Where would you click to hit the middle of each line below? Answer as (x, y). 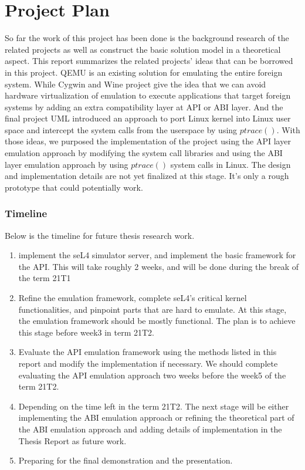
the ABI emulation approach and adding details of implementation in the (150, 429)
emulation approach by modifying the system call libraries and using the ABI (144, 153)
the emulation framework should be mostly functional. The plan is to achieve (157, 321)
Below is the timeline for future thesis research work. (100, 235)
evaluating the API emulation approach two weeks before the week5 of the (152, 375)
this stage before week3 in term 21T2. (86, 332)
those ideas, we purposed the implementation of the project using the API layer (148, 141)
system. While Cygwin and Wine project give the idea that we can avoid (135, 84)
